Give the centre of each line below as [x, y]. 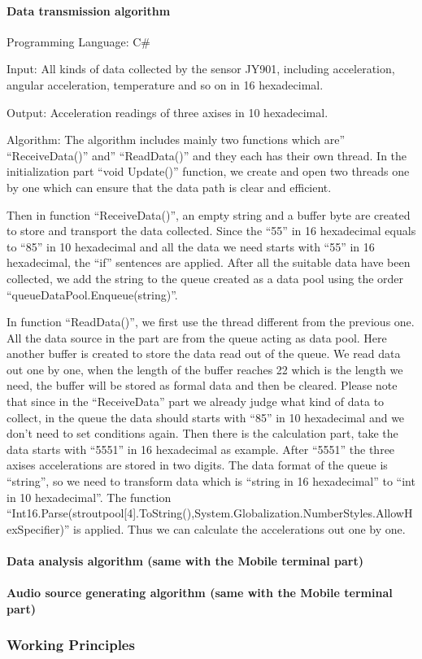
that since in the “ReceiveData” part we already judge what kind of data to [196, 402]
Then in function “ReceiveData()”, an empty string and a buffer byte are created [209, 214]
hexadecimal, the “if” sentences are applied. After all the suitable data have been [209, 262]
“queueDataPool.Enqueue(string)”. [92, 294]
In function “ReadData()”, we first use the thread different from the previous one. [211, 322]
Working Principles [71, 645]
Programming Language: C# [79, 41]
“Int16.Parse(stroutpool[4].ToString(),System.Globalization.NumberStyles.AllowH [210, 513]
